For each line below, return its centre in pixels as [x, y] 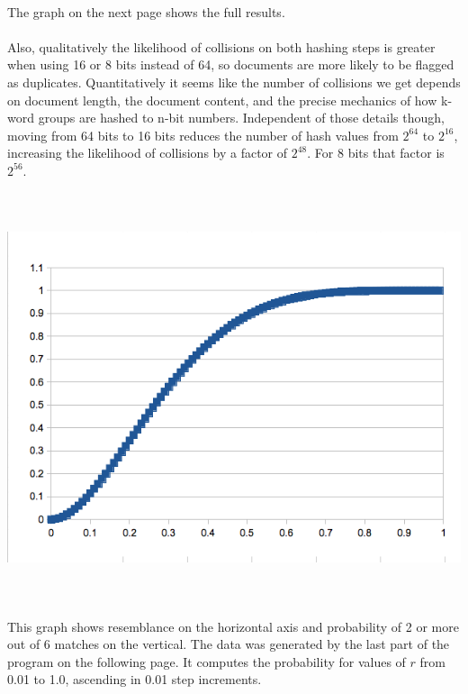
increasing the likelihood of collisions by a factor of [148, 153]
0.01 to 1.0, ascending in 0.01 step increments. [135, 679]
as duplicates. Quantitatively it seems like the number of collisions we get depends [234, 82]
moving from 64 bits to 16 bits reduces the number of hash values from [203, 135]
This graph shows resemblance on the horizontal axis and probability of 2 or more [233, 626]
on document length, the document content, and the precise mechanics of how [222, 100]
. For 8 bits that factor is [376, 153]
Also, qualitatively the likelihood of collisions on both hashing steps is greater [221, 46]
